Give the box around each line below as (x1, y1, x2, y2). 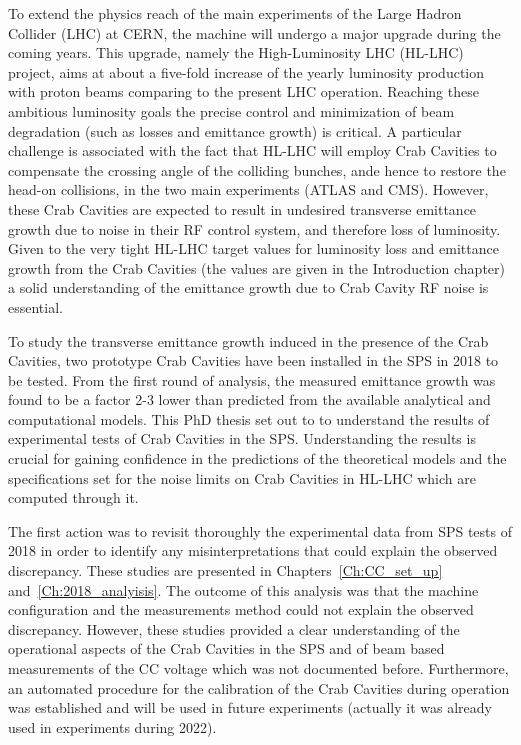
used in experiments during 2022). (8, 716, 217, 737)
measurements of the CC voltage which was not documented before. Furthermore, (8, 658, 509, 678)
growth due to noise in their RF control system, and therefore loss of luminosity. (8, 218, 501, 239)
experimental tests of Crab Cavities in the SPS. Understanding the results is (8, 428, 476, 449)
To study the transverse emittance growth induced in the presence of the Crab (8, 330, 489, 351)
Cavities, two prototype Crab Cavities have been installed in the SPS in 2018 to (8, 350, 499, 371)
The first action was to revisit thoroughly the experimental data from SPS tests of (8, 520, 512, 541)
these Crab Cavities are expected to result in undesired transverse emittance (8, 198, 477, 219)
